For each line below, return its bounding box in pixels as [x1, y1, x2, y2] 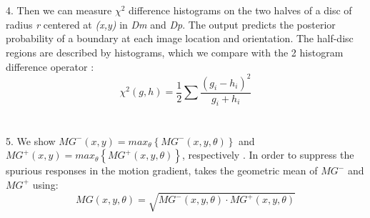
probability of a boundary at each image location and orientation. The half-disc [6, 31, 354, 46]
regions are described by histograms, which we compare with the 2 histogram [6, 44, 344, 59]
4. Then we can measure [6, 3, 112, 18]
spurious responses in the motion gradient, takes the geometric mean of [6, 163, 318, 178]
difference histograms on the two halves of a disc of [129, 3, 352, 18]
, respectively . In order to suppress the [182, 147, 354, 162]
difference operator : [6, 59, 94, 74]
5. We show [6, 133, 56, 148]
